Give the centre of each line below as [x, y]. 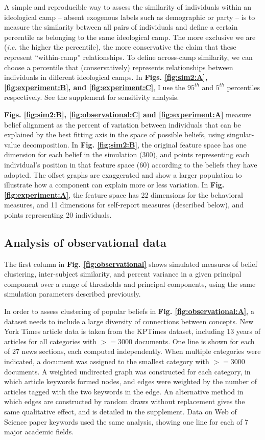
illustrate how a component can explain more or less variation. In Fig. [114, 185]
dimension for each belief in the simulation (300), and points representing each [127, 154]
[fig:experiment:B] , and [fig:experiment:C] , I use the [95, 87]
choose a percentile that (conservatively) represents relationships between [119, 67]
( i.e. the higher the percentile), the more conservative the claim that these [120, 47]
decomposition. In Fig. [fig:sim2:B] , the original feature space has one [135, 144]
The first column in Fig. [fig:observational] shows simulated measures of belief [131, 264]
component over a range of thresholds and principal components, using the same [130, 284]
